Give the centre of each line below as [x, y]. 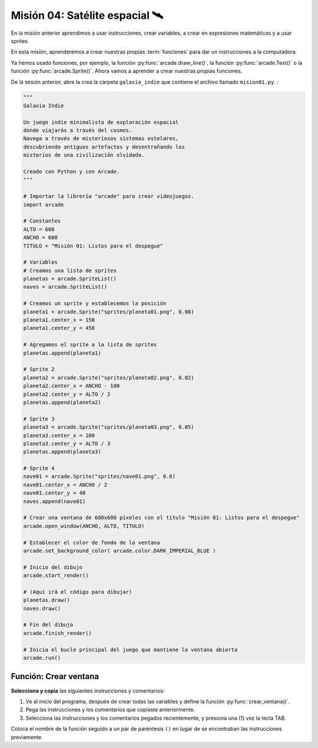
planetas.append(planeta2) [62, 402]
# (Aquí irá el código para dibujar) [78, 592]
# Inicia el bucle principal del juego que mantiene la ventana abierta [130, 650]
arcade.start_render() [56, 575]
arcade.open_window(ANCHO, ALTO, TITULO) [84, 526]
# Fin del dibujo [48, 625]
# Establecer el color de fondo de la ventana [92, 542]
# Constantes [42, 221]
